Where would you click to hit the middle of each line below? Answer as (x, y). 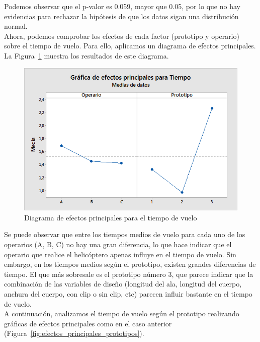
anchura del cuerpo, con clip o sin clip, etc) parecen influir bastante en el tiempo (128, 293)
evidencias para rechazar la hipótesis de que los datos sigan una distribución (121, 16)
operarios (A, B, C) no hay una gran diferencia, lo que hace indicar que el (118, 244)
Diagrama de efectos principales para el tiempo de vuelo (111, 217)
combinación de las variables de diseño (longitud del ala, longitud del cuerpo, (123, 284)
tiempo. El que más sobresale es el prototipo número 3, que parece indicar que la (129, 274)
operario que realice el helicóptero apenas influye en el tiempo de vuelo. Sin (120, 254)
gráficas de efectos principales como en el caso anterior (88, 323)
